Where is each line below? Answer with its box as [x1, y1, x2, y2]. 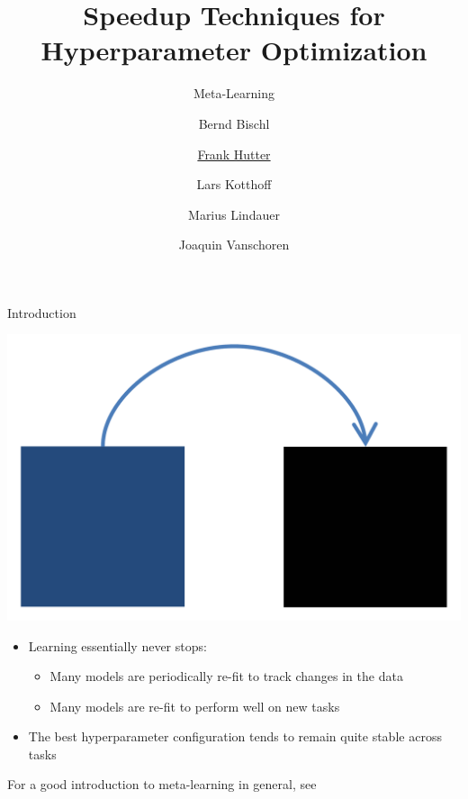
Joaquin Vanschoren [178, 235, 290, 254]
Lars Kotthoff [196, 175, 272, 194]
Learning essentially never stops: [28, 636, 207, 655]
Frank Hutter [197, 144, 271, 163]
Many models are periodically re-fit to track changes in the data [49, 667, 403, 686]
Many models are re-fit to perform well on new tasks [49, 696, 340, 715]
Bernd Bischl [198, 113, 270, 132]
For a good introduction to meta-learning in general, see [7, 775, 317, 794]
